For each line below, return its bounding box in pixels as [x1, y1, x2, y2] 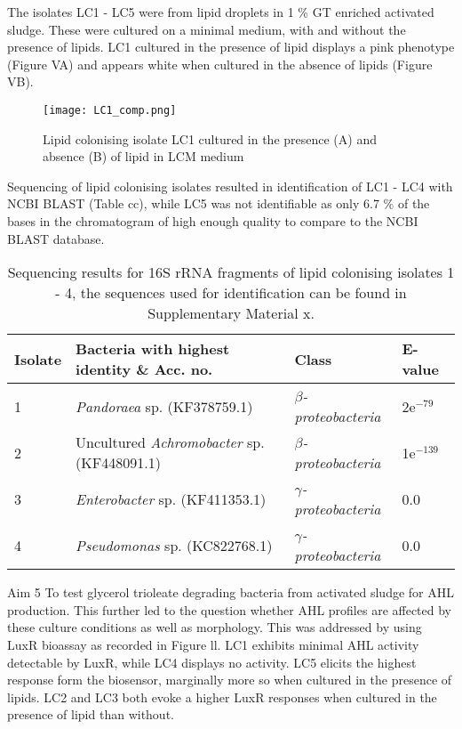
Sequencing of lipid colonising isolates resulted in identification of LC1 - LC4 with [7, 176, 453, 195]
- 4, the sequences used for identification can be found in [55, 282, 407, 304]
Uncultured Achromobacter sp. [76, 432, 265, 453]
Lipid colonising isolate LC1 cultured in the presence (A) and [43, 129, 377, 148]
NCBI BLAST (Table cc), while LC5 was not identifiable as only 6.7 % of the [7, 194, 430, 213]
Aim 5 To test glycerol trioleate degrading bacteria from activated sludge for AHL [7, 583, 455, 602]
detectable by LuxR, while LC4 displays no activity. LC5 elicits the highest [7, 652, 417, 671]
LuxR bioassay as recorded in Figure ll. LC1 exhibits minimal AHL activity [7, 635, 419, 653]
